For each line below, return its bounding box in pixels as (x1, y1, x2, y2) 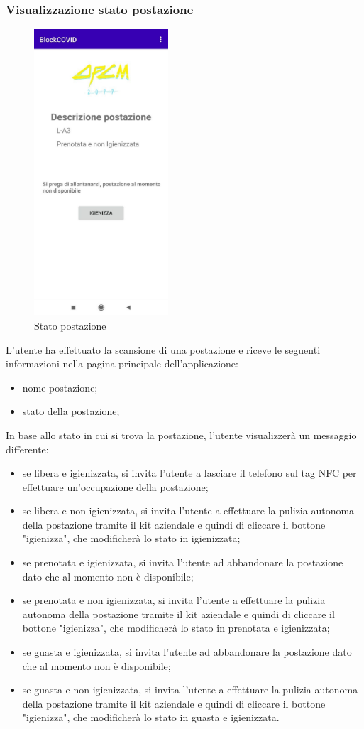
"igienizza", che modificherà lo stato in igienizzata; (22, 531, 241, 546)
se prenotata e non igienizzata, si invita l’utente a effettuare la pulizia (22, 593, 326, 607)
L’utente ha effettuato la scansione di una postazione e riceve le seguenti (6, 342, 321, 357)
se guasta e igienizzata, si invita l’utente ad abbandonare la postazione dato (22, 644, 352, 659)
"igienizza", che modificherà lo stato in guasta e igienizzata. (22, 710, 280, 725)
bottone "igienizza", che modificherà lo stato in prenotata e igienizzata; (22, 620, 330, 635)
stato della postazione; (22, 404, 120, 418)
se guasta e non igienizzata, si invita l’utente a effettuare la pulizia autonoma (22, 682, 358, 697)
